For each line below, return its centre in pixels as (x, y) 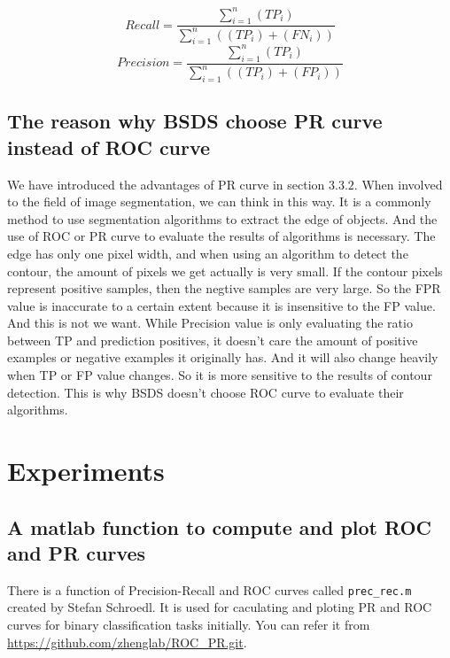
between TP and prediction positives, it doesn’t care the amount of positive (213, 340)
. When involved (398, 184)
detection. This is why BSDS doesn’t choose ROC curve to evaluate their (206, 392)
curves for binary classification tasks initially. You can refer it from (189, 625)
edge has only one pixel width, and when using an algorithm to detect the (208, 253)
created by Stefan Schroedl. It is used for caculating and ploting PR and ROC (220, 607)
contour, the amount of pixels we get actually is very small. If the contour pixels (225, 271)
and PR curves (77, 553)
